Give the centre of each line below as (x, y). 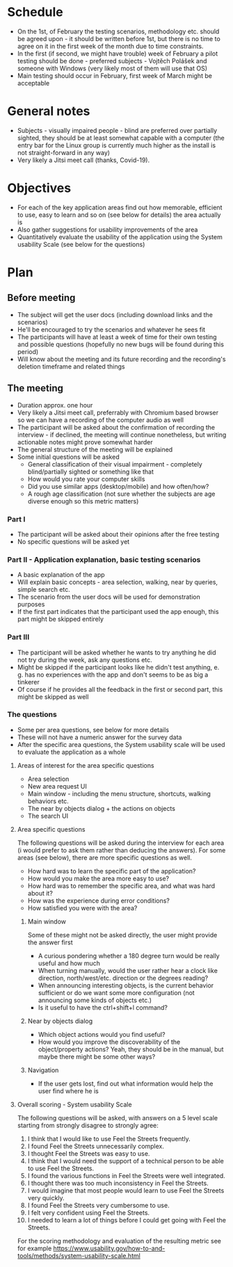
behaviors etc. (48, 801)
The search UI (48, 816)
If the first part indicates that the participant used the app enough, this (118, 612)
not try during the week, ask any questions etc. (85, 660)
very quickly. (46, 1197)
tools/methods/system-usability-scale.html (79, 1255)
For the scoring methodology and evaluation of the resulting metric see (119, 1241)
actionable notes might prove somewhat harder (85, 442)
